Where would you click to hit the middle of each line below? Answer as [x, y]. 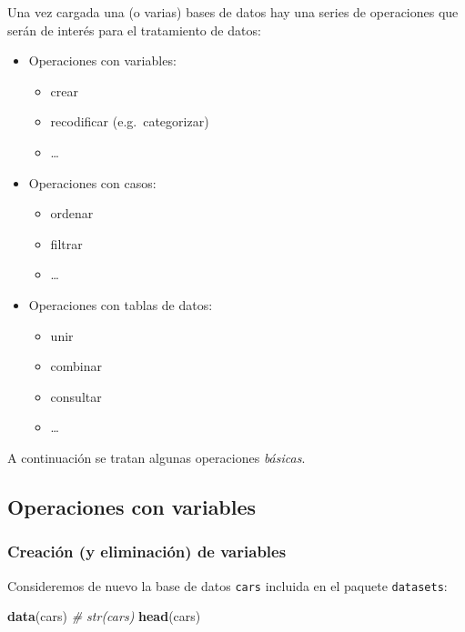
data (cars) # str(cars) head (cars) [104, 616]
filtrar [66, 243]
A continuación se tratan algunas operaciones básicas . [157, 457]
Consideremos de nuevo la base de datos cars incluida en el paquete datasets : [227, 585]
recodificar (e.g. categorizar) [130, 121]
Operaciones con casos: [92, 182]
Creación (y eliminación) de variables [147, 552]
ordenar [72, 213]
